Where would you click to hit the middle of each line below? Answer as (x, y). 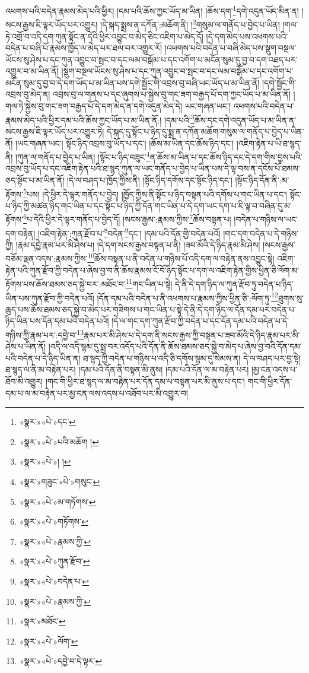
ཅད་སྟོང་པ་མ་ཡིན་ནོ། (35, 180)
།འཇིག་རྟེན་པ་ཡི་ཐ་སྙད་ (269, 143)
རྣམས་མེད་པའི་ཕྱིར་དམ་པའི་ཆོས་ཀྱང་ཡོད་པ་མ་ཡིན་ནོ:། (84, 120)
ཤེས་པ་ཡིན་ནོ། (26, 346)
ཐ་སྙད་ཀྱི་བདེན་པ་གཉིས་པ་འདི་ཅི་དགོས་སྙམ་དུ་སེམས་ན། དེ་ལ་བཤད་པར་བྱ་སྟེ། (192, 358)
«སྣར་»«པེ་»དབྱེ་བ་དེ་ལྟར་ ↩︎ (61, 661)
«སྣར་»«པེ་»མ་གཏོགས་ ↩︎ (58, 501)
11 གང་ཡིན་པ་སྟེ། (149, 283)
